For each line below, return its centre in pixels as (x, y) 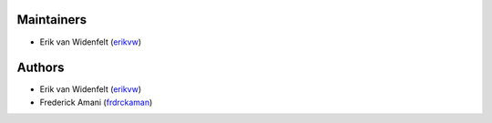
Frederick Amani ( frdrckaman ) (96, 102)
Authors (41, 68)
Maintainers (52, 20)
